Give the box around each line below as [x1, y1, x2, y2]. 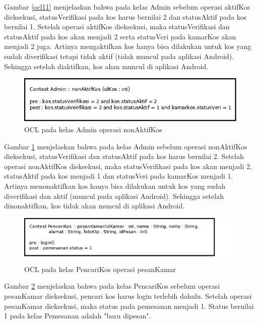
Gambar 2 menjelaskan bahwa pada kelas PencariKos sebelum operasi [4, 281, 220, 291]
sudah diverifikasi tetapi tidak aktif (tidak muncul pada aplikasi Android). [4, 50, 234, 61]
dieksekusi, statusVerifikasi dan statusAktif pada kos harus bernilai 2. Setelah [4, 151, 244, 161]
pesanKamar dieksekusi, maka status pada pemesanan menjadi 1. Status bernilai [4, 300, 254, 311]
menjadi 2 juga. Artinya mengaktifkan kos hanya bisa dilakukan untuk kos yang [4, 41, 251, 51]
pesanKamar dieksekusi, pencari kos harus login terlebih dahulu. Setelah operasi [4, 291, 252, 301]
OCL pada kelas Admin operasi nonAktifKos [24, 124, 162, 135]
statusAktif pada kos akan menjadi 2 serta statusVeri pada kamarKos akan [4, 31, 236, 41]
